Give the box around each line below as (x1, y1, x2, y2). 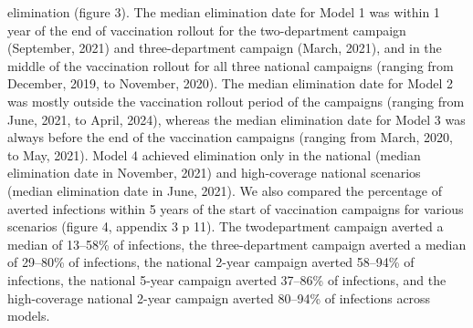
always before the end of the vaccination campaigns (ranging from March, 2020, (7, 128, 453, 147)
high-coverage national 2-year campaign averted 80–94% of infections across (7, 288, 431, 307)
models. (7, 306, 50, 325)
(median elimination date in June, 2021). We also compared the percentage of (7, 180, 442, 200)
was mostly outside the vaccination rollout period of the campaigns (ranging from (7, 91, 465, 110)
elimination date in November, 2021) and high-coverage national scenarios (7, 163, 421, 182)
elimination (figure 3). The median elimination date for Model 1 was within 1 (7, 3, 440, 21)
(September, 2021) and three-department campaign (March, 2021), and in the (7, 38, 442, 57)
